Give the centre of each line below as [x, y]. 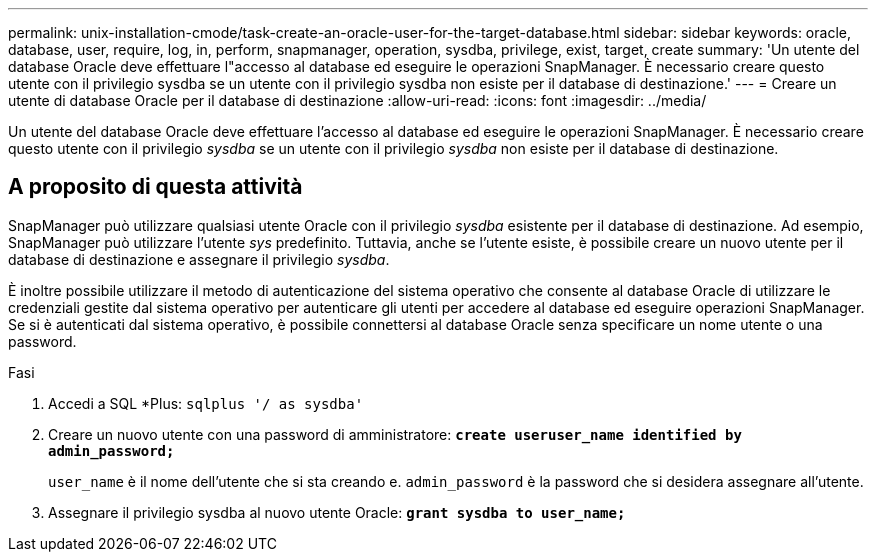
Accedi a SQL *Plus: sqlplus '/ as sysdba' [206, 403]
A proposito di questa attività [155, 187]
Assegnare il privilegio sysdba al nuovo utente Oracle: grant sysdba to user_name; [337, 512]
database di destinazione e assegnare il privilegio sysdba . [199, 259]
